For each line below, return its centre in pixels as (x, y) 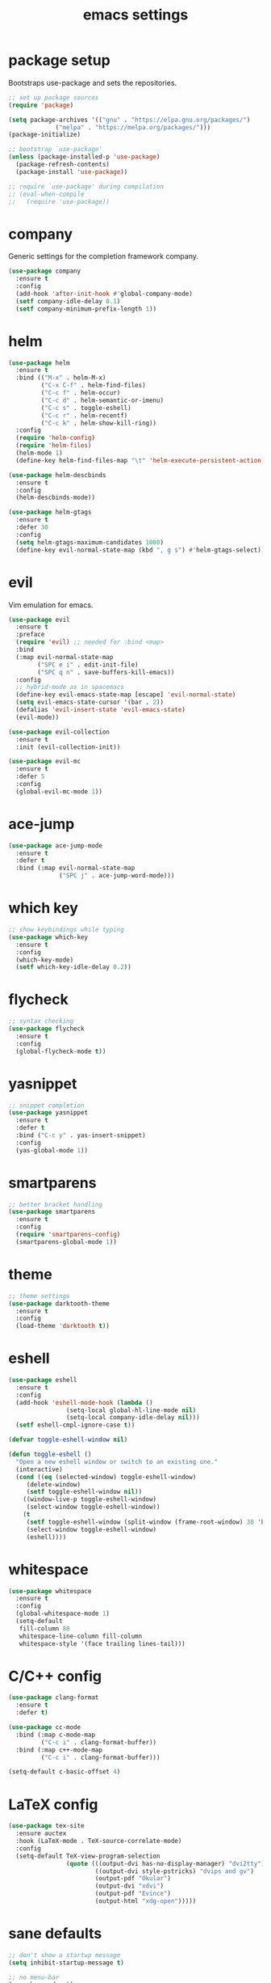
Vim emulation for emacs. (51, 605)
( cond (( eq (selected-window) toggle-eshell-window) (106, 1477)
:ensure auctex (41, 1833)
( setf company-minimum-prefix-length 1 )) (86, 309)
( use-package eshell (43, 1380)
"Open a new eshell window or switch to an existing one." (117, 1461)
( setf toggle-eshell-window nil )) (84, 1492)
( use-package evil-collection (59, 732)
